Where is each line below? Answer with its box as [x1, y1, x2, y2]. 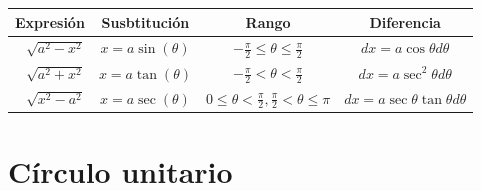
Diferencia [369, 11, 441, 32]
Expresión [15, 11, 85, 32]
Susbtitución [101, 11, 190, 32]
